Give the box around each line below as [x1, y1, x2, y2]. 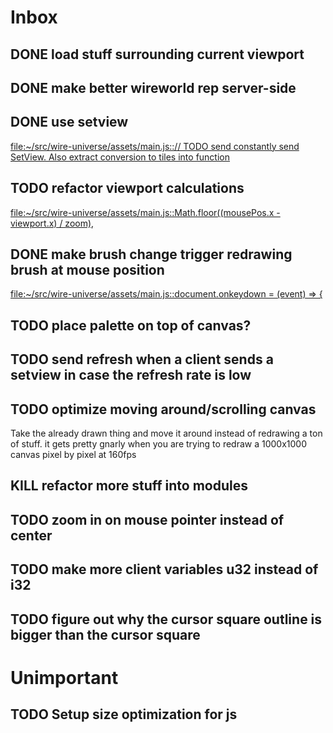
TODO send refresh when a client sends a [10, 351, 274, 368]
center [10, 527, 53, 544]
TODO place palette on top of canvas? [10, 317, 252, 334]
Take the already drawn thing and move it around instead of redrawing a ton [10, 427, 323, 439]
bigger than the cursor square [10, 626, 201, 643]
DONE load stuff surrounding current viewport [10, 46, 305, 63]
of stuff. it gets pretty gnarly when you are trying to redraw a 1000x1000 [10, 438, 307, 450]
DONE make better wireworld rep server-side [10, 79, 297, 96]
